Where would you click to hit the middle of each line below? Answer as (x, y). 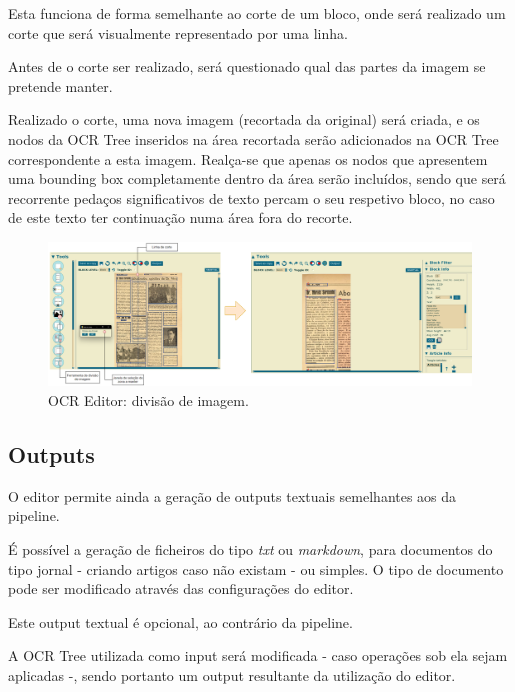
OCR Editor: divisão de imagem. (148, 400)
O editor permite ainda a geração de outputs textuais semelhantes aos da (232, 495)
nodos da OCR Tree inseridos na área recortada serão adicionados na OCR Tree (253, 138)
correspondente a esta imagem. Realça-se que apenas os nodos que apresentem (248, 158)
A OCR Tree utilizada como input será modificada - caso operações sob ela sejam (258, 655)
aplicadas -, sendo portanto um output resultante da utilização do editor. (232, 674)
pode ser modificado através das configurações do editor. (181, 588)
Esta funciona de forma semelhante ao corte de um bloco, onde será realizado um (257, 13)
